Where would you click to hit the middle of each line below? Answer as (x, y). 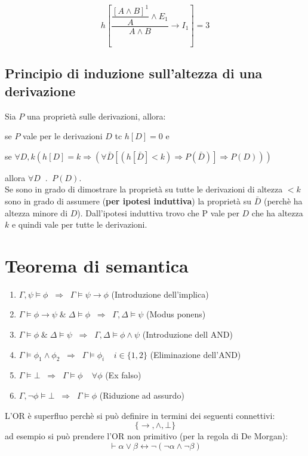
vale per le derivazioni (63, 136)
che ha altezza (277, 212)
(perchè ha (283, 201)
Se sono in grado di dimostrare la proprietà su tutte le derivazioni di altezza (144, 189)
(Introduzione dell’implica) (160, 294)
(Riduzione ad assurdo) (142, 395)
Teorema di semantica (97, 265)
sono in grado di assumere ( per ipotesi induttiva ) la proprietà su (128, 201)
